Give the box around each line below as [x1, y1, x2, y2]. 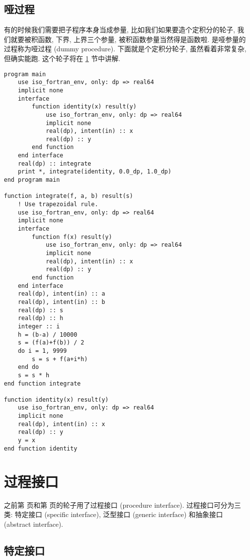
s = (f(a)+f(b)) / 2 [18, 339, 84, 346]
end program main [4, 176, 60, 184]
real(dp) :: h [18, 315, 63, 322]
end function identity [4, 445, 77, 452]
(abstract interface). [4, 518, 63, 529]
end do [18, 364, 39, 371]
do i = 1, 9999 [18, 347, 67, 354]
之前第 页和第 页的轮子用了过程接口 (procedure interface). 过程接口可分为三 [4, 499, 241, 510]
